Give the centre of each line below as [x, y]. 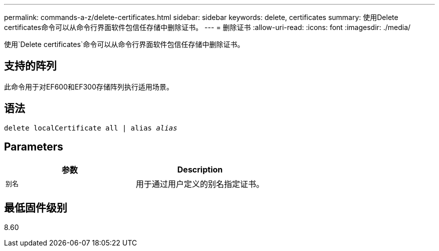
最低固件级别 [36, 207]
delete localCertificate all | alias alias [91, 128]
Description [200, 169]
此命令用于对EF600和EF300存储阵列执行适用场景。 [89, 86]
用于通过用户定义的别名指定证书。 [200, 184]
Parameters [34, 147]
